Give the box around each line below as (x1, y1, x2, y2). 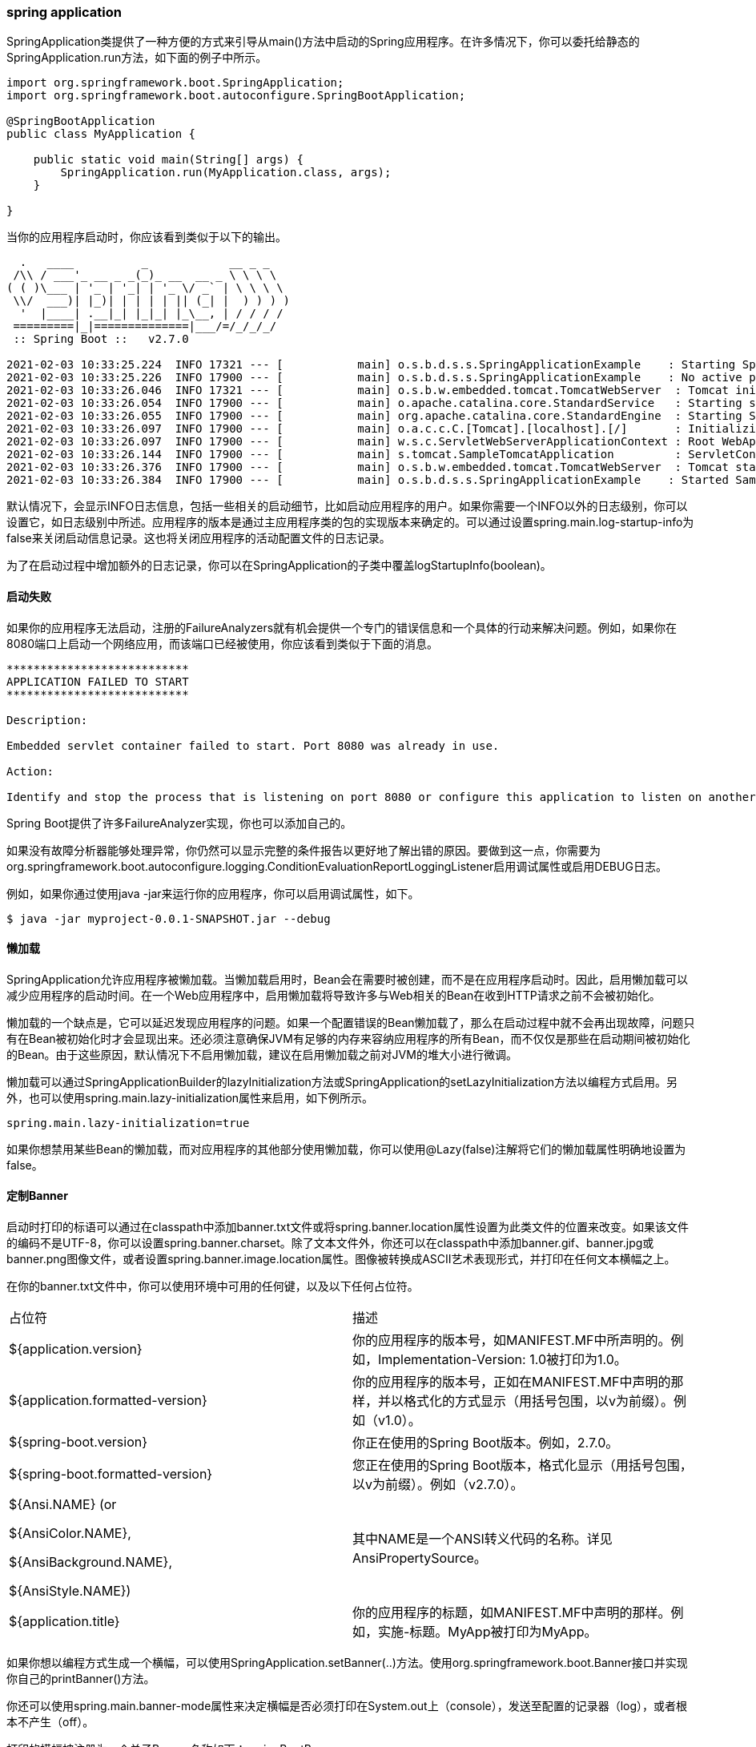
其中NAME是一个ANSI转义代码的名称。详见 (352, 1531, 613, 1548)
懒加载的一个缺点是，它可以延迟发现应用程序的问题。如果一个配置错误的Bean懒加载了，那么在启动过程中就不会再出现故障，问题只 (6, 1015, 695, 1029)
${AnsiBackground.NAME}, (9, 1554, 172, 1571)
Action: (6, 764, 54, 778)
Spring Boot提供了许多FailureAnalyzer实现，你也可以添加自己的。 (6, 815, 352, 830)
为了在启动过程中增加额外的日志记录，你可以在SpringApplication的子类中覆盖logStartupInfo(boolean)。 (6, 558, 552, 573)
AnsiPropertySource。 (352, 1550, 487, 1567)
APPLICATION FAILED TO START (6, 674, 189, 688)
